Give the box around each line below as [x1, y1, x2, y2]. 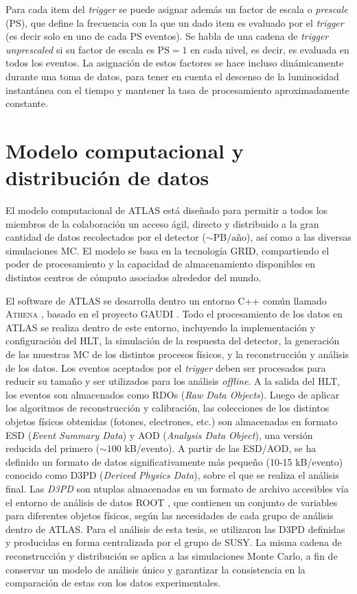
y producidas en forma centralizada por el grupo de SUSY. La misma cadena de [5, 535, 342, 549]
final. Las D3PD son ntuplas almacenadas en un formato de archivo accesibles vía [5, 481, 349, 495]
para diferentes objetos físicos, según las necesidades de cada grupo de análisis [5, 508, 334, 523]
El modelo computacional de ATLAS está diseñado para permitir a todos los [5, 203, 328, 217]
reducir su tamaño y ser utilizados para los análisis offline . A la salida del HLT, [5, 374, 341, 388]
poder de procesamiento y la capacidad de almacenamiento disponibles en [5, 257, 316, 271]
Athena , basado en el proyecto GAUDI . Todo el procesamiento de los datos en [5, 307, 343, 321]
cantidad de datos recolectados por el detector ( [5, 230, 206, 244]
